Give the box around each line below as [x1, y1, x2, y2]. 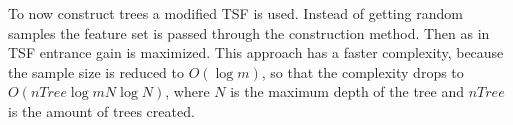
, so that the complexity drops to [261, 61, 464, 82]
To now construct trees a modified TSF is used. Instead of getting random [8, 3, 463, 23]
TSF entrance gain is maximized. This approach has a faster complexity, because [8, 42, 504, 63]
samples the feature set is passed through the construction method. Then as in [8, 22, 490, 43]
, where [165, 81, 210, 102]
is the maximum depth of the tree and [230, 81, 465, 102]
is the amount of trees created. [8, 100, 195, 121]
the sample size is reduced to [8, 61, 185, 82]
